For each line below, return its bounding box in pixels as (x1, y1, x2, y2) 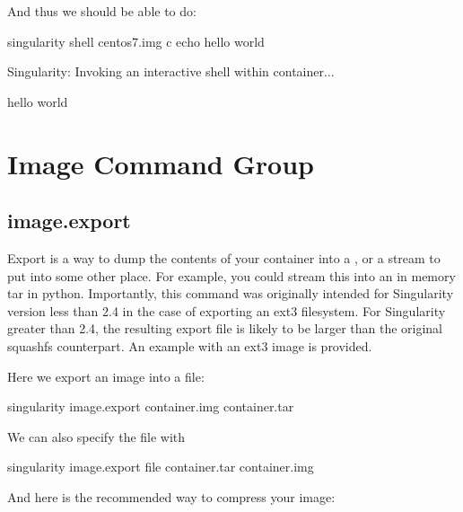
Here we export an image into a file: (7, 366, 205, 385)
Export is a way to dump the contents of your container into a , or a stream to (7, 248, 441, 267)
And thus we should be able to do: (7, 2, 197, 20)
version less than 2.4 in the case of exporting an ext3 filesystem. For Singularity (7, 301, 446, 320)
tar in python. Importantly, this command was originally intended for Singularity (7, 284, 454, 303)
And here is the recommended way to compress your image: (7, 487, 336, 506)
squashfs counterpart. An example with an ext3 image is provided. (7, 336, 372, 355)
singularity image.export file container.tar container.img (7, 457, 314, 476)
